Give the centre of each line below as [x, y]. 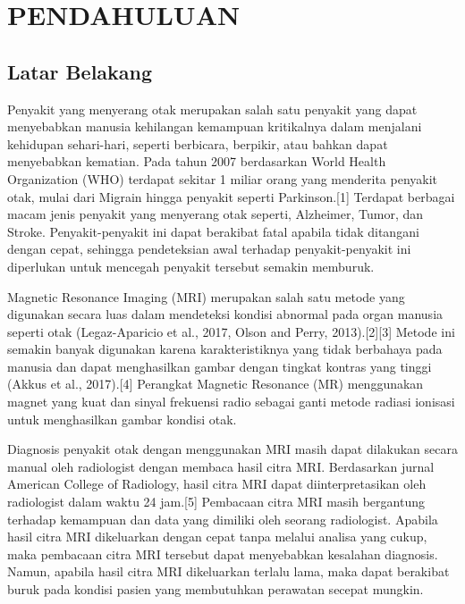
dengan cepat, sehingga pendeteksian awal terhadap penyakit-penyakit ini [209, 249]
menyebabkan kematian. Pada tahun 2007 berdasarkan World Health [197, 161]
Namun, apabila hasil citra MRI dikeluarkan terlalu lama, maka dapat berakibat [228, 571]
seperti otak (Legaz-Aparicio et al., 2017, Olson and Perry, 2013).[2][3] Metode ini [231, 331]
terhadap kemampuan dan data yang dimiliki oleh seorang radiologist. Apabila [223, 519]
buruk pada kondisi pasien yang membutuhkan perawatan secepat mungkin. [216, 589]
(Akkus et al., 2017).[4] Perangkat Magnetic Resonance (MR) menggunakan [216, 384]
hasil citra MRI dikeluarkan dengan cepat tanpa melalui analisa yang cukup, [217, 537]
